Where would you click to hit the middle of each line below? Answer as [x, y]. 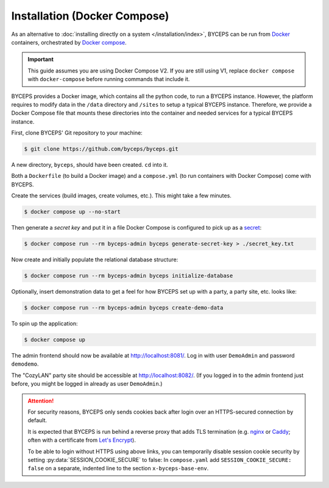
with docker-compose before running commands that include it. [109, 79]
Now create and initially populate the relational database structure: [95, 260]
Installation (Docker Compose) [90, 16]
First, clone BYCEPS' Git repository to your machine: [77, 133]
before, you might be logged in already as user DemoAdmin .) [87, 384]
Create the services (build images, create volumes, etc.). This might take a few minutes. [121, 196]
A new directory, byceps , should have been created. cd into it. [90, 165]
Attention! [41, 401]
